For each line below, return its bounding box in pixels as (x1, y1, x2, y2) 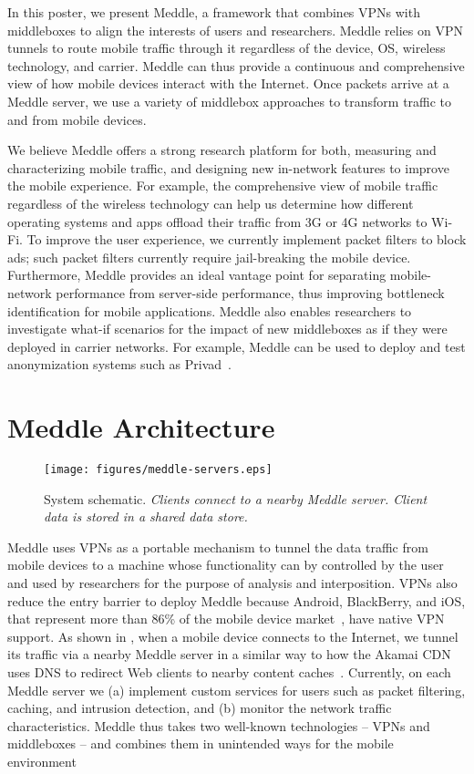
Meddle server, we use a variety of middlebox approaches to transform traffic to (7, 91, 452, 110)
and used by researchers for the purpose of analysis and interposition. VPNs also (7, 573, 458, 593)
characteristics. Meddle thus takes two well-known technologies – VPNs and (7, 716, 430, 735)
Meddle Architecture (7, 408, 275, 446)
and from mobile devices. (7, 109, 147, 129)
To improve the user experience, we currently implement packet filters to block (26, 230, 467, 249)
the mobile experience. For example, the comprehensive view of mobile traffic (7, 176, 438, 195)
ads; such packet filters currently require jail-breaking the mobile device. (7, 247, 411, 266)
